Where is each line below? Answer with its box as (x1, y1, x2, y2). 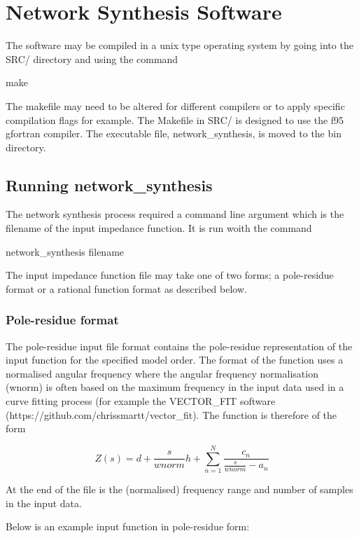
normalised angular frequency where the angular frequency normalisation (6, 366, 318, 380)
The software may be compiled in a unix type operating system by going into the (6, 38, 353, 53)
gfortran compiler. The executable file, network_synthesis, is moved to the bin (6, 126, 342, 141)
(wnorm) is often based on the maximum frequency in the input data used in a (6, 380, 344, 394)
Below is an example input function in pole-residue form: (6, 519, 250, 534)
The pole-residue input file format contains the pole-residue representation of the (6, 338, 353, 353)
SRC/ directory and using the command (6, 51, 178, 66)
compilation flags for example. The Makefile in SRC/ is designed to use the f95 (6, 112, 344, 127)
